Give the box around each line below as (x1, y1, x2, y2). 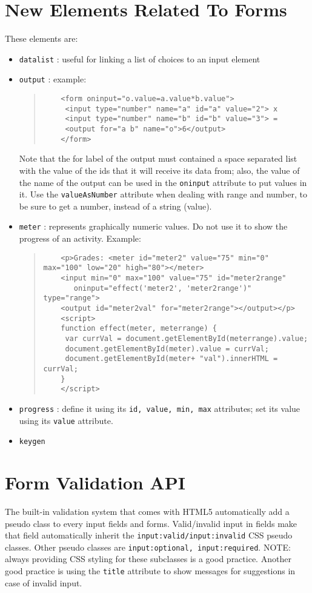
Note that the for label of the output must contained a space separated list (19, 152, 297, 165)
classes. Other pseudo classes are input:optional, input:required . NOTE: (5, 540, 291, 553)
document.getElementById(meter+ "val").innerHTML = (65, 354, 278, 363)
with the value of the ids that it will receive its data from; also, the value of (19, 164, 300, 176)
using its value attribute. (19, 414, 113, 426)
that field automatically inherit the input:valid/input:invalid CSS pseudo (5, 529, 293, 542)
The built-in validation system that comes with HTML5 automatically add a (5, 505, 290, 517)
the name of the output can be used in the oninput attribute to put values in (19, 176, 307, 188)
